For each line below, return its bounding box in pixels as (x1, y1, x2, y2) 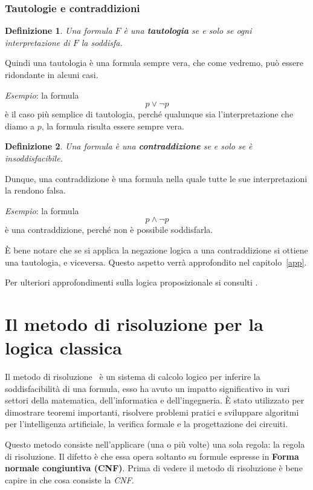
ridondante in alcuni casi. (5, 68, 98, 80)
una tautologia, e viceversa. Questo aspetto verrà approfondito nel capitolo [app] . (5, 255, 307, 268)
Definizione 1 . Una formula (5, 24, 112, 37)
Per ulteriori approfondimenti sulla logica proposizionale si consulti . (5, 276, 258, 289)
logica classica (5, 335, 122, 360)
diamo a (5, 119, 34, 132)
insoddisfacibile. (5, 151, 63, 164)
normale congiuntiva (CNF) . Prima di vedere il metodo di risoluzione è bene (5, 462, 303, 474)
